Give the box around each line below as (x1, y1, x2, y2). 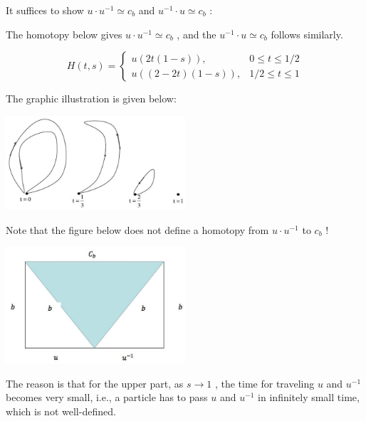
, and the (177, 26, 216, 41)
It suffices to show (6, 3, 84, 17)
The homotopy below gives (6, 26, 122, 41)
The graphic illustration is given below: (6, 91, 177, 106)
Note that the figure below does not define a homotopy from (6, 222, 269, 237)
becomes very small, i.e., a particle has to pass (6, 390, 208, 405)
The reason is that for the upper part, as (6, 375, 184, 390)
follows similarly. (271, 26, 343, 41)
